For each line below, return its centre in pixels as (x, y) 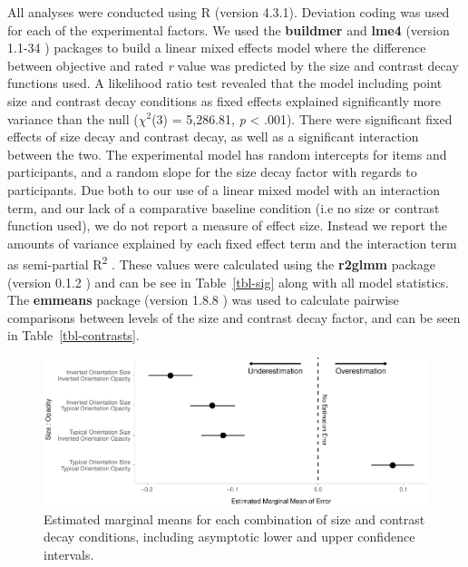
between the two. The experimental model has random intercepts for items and (227, 154)
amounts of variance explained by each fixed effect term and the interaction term (232, 243)
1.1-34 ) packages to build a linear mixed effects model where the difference (217, 48)
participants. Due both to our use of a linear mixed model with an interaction (224, 189)
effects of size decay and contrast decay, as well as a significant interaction (213, 137)
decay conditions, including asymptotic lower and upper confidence (229, 537)
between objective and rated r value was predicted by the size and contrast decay (233, 65)
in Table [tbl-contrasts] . (73, 335)
